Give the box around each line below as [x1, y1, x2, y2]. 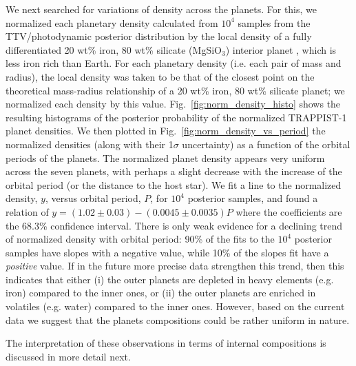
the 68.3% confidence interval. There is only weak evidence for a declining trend [6, 218, 343, 232]
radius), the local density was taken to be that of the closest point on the [6, 69, 315, 83]
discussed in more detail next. [6, 349, 131, 363]
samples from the [238, 15, 311, 30]
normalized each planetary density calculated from [6, 15, 218, 30]
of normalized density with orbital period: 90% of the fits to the [6, 232, 275, 246]
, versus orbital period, [45, 191, 141, 205]
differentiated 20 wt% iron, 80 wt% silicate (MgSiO [6, 42, 222, 57]
